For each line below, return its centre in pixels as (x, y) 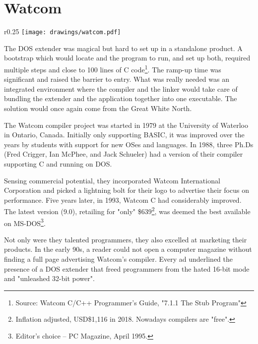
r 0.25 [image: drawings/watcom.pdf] (63, 31)
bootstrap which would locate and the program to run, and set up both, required (127, 58)
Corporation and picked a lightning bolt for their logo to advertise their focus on (127, 190)
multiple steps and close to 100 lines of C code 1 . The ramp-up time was (113, 68)
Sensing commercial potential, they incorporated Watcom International (112, 180)
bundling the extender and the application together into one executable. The (121, 98)
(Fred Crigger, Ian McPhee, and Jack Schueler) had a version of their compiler (124, 154)
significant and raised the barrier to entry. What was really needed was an (117, 79)
